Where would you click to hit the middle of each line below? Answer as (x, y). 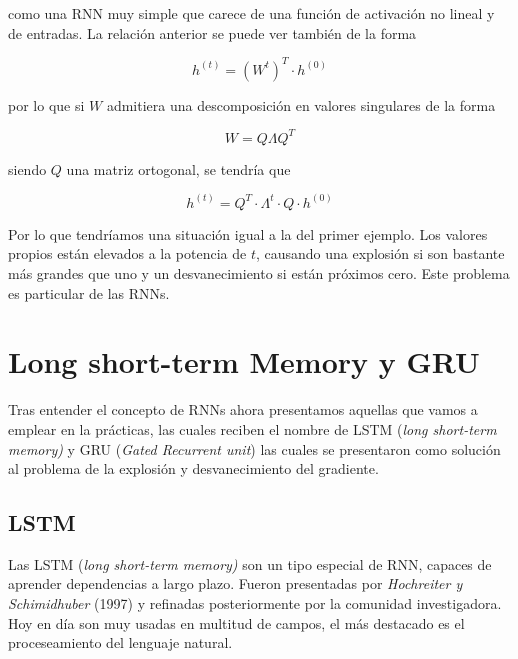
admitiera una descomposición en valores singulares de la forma (301, 104)
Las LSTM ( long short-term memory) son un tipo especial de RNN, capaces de (250, 563)
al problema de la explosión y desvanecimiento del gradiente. (193, 468)
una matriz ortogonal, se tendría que (178, 168)
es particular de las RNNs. (89, 292)
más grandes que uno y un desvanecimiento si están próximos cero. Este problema (259, 273)
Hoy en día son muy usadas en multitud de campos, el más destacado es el (236, 622)
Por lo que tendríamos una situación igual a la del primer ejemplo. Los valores (248, 233)
